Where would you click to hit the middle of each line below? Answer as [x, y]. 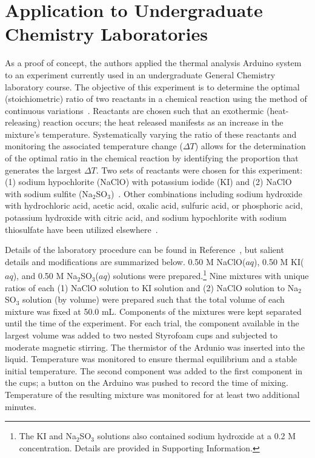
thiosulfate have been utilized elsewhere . [81, 229]
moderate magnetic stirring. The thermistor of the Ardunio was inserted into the [155, 347]
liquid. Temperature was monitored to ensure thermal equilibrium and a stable [151, 359]
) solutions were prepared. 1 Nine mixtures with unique [208, 275]
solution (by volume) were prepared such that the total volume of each [154, 299]
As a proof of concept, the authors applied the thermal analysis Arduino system [153, 63]
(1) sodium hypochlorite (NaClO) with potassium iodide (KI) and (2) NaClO [148, 182]
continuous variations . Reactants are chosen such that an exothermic [134, 110]
